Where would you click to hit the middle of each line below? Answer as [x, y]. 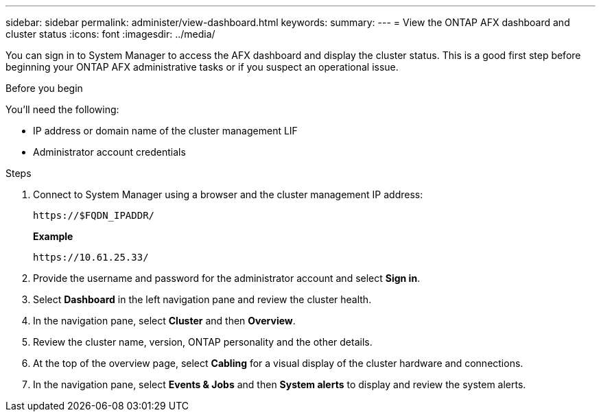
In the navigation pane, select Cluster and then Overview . [164, 321]
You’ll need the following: [62, 109]
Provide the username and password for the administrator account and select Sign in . [227, 278]
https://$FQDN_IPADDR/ [94, 215]
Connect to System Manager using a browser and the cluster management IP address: [228, 194]
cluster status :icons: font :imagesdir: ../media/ [110, 34]
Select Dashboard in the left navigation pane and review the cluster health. [202, 299]
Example [53, 236]
